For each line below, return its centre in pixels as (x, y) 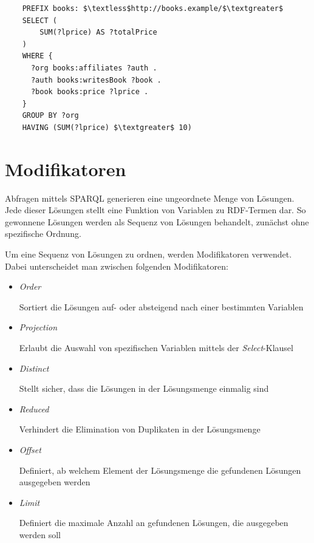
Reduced (34, 408)
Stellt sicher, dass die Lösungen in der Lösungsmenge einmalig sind (144, 388)
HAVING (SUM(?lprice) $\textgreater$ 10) (107, 127)
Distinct (34, 368)
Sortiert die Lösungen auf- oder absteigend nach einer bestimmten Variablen (161, 306)
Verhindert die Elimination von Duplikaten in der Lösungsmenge (140, 429)
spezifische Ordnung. (43, 234)
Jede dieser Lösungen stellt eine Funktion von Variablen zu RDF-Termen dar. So (155, 210)
